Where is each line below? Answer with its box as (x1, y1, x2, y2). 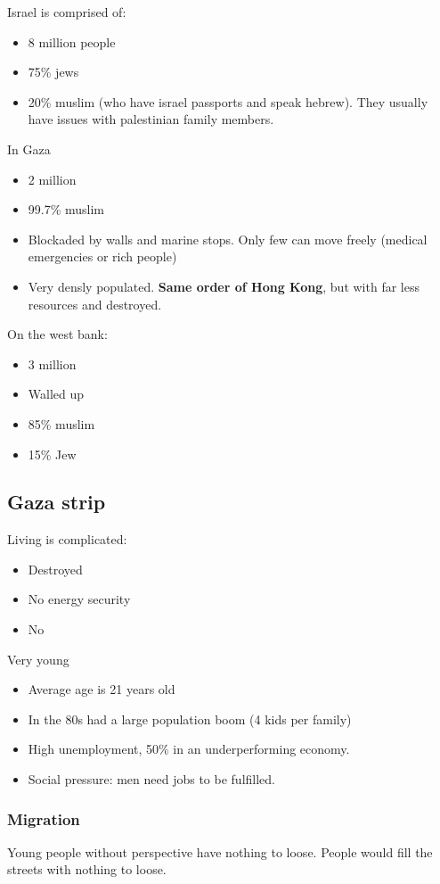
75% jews (28, 62, 79, 81)
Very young (7, 649, 69, 668)
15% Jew (28, 444, 77, 463)
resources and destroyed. (28, 294, 162, 313)
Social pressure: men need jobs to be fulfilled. (28, 770, 276, 789)
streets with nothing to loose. (7, 860, 167, 879)
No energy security (28, 590, 131, 608)
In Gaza (7, 139, 51, 158)
